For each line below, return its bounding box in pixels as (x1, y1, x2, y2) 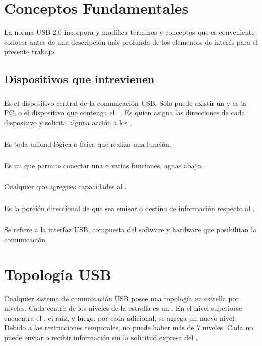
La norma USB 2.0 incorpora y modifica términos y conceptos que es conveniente (4, 27, 255, 37)
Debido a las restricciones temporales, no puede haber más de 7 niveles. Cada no (4, 322, 253, 333)
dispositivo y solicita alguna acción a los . (4, 117, 132, 127)
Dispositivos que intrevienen (4, 71, 155, 87)
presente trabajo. (4, 46, 56, 57)
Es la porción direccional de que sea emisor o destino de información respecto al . (4, 202, 255, 213)
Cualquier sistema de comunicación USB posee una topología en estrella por (4, 293, 239, 303)
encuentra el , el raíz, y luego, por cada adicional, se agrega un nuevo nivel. (4, 312, 236, 323)
